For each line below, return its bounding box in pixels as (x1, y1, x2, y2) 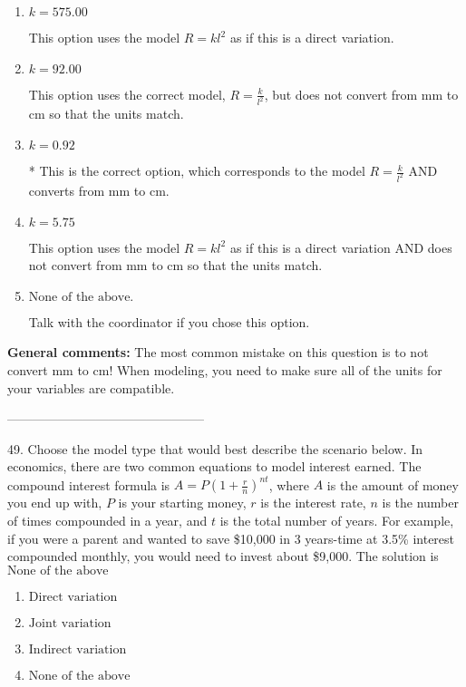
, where (268, 475, 310, 494)
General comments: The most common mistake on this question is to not (7, 343, 429, 362)
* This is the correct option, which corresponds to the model (28, 161, 365, 180)
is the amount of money (326, 475, 459, 494)
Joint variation (28, 616, 112, 630)
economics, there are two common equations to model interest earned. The (7, 457, 422, 476)
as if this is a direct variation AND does (229, 237, 452, 256)
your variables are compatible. (7, 378, 175, 397)
